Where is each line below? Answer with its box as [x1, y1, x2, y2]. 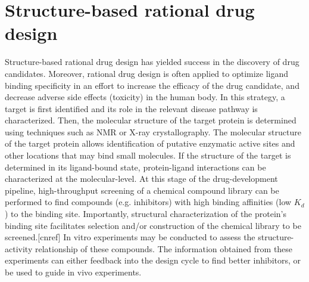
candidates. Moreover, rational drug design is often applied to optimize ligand [5, 67, 289, 79]
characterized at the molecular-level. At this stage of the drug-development [5, 172, 278, 185]
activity [5, 242, 33, 255]
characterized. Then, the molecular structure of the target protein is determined [5, 114, 296, 126]
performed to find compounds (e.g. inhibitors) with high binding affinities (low [5, 196, 292, 208]
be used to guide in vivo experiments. [5, 266, 142, 278]
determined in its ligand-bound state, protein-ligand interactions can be [5, 160, 266, 173]
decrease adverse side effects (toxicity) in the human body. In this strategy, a [5, 91, 285, 103]
